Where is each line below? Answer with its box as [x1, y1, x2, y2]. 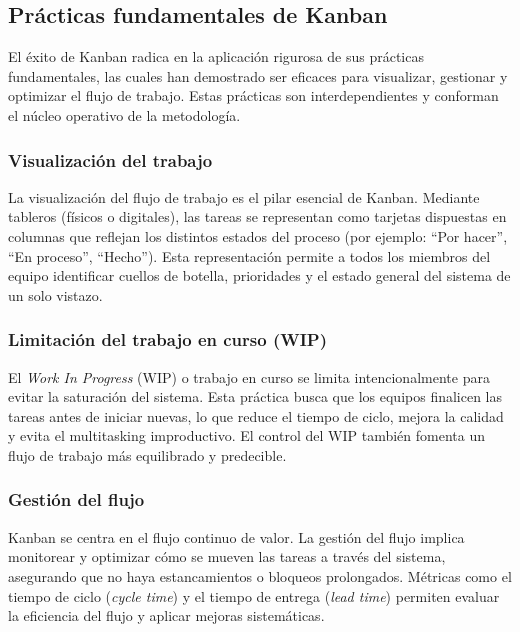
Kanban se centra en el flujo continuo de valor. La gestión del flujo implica [8, 526, 465, 547]
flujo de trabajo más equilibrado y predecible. [8, 444, 287, 465]
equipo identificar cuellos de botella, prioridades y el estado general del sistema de [8, 265, 511, 286]
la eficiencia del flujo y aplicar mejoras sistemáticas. [8, 605, 325, 626]
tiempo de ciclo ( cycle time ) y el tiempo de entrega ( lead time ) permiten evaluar [8, 585, 500, 606]
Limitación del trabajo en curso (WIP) [8, 327, 327, 352]
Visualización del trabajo [8, 147, 213, 172]
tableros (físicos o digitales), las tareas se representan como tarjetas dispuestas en [8, 206, 507, 227]
